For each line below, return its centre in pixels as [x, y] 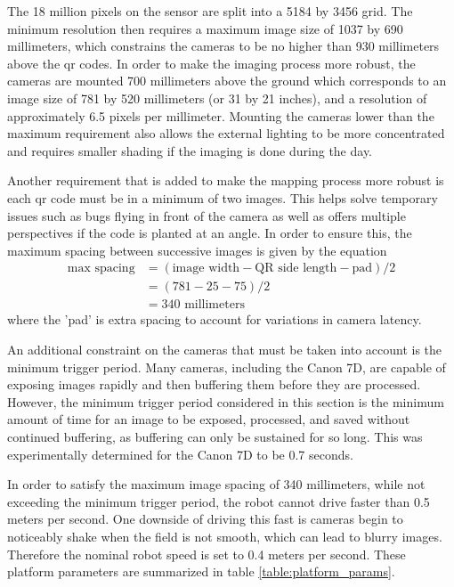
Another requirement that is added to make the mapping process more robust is [226, 180]
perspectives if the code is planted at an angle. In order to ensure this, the [210, 233]
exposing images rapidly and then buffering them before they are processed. [214, 384]
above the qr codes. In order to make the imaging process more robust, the [211, 63]
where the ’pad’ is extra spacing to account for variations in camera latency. [215, 319]
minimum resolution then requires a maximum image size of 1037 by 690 [205, 28]
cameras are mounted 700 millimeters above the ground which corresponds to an [227, 81]
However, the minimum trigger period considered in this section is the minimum [226, 401]
